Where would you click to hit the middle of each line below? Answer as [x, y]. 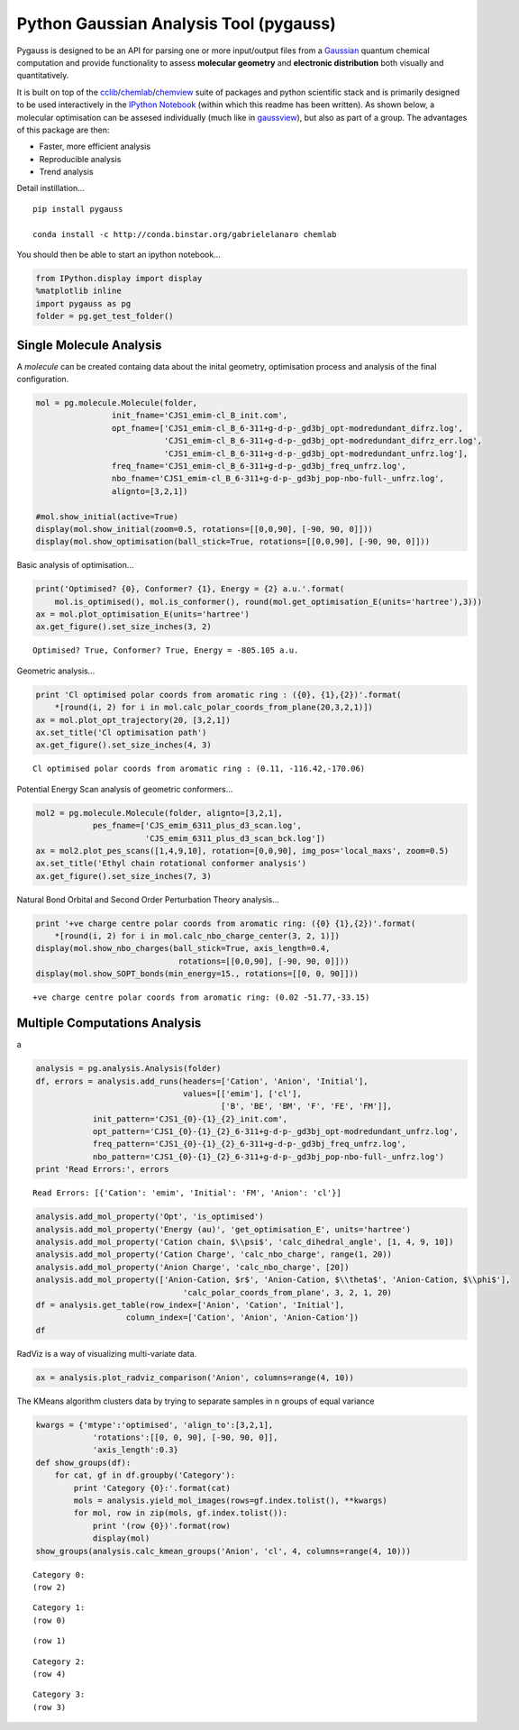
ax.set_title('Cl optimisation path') [121, 733]
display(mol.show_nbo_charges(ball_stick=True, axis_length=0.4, [183, 948]
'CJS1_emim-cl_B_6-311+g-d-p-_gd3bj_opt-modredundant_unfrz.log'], [316, 453]
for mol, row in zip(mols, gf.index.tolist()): [181, 1513]
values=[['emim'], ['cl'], [242, 1094]
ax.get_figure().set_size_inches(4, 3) [123, 745]
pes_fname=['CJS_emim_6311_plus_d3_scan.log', [197, 826]
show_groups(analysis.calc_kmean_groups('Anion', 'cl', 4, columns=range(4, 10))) [223, 1551]
